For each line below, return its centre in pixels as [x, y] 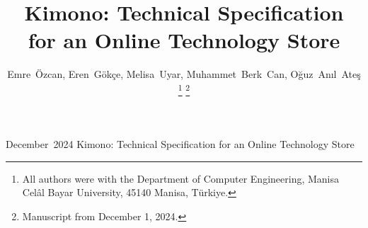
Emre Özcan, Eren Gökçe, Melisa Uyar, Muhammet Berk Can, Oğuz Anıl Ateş [184, 74]
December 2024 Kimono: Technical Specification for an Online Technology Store [180, 144]
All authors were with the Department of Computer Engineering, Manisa [180, 178]
